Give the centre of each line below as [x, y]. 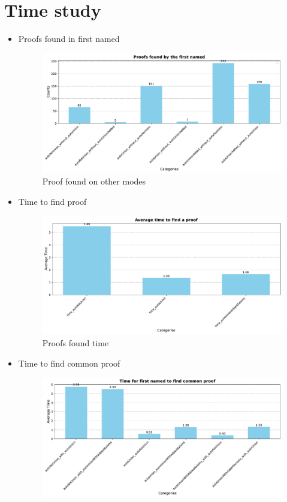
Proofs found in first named [69, 39]
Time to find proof [52, 201]
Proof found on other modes [94, 181]
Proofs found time [75, 342]
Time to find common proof [69, 363]
